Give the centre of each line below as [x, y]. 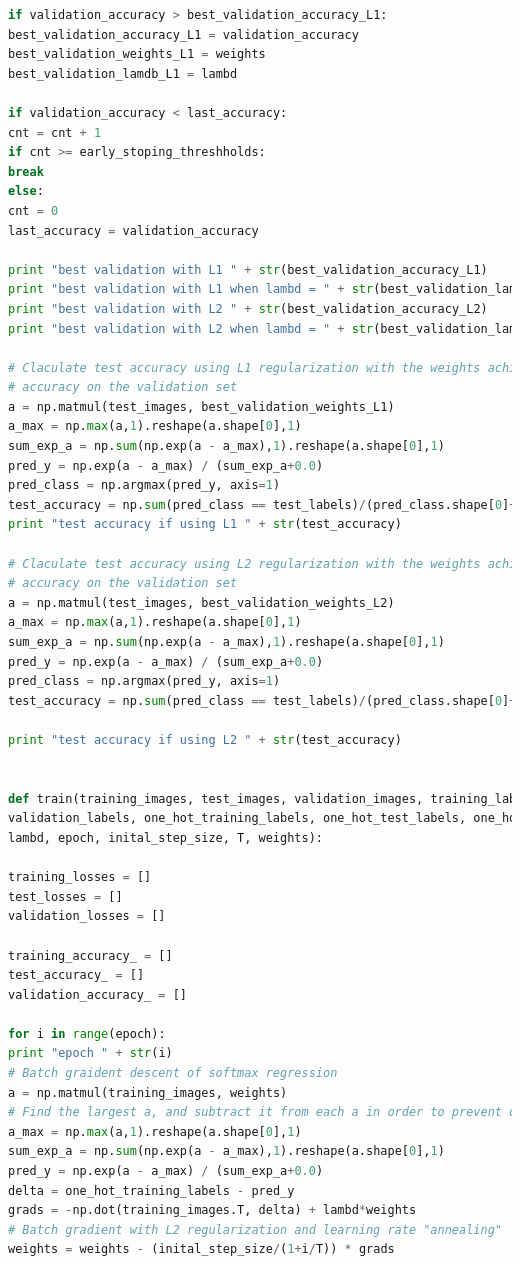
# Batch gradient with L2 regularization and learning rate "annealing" [255, 1229]
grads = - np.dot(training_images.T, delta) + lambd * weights [212, 1210]
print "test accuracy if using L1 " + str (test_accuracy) [205, 524]
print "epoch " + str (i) [90, 1053]
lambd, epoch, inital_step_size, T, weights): [165, 837]
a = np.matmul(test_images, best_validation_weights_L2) [201, 602]
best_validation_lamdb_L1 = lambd [123, 73]
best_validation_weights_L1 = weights [137, 54]
